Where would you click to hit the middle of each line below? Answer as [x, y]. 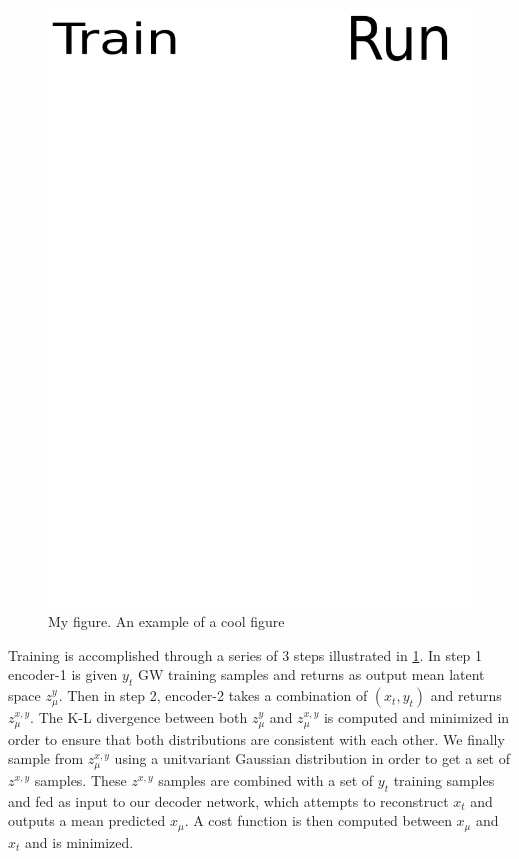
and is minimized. [79, 841]
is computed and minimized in [416, 717]
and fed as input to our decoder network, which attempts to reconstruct [228, 800]
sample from [46, 758]
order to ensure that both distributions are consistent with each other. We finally [256, 738]
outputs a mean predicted [87, 820]
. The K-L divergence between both [139, 717]
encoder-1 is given [63, 674]
